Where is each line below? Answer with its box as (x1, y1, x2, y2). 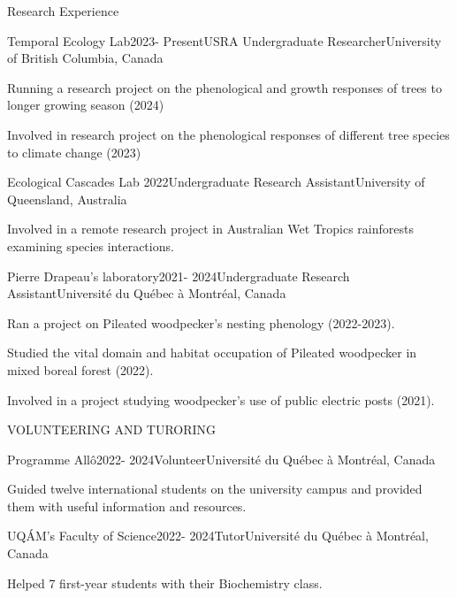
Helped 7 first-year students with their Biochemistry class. (7, 573, 323, 592)
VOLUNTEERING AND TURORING (7, 420, 217, 439)
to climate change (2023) (7, 142, 141, 161)
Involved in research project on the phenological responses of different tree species (7, 125, 450, 143)
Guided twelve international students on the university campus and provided (7, 479, 423, 498)
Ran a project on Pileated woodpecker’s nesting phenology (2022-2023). (7, 313, 395, 332)
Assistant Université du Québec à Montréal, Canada (7, 284, 286, 303)
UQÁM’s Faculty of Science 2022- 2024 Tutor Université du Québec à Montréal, (7, 526, 429, 545)
